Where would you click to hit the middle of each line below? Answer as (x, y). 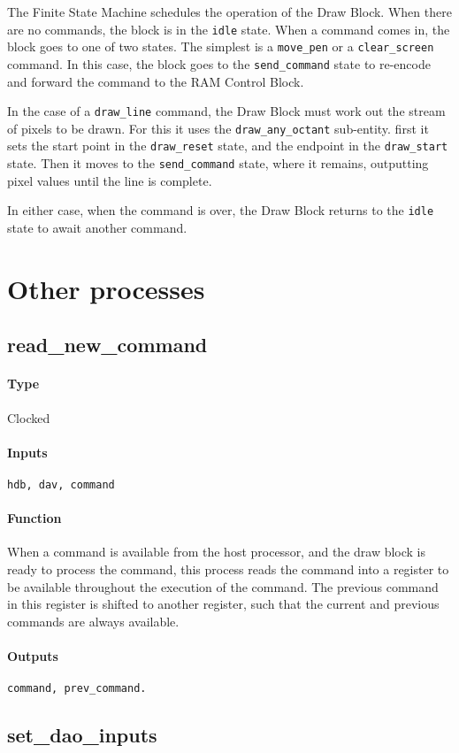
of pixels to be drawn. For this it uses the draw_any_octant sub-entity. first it (218, 128)
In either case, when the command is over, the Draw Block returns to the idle (221, 210)
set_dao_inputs (82, 735)
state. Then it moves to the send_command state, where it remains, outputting (218, 163)
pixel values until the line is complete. (110, 180)
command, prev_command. (77, 689)
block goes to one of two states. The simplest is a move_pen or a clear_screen (221, 46)
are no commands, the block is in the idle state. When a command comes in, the (229, 29)
